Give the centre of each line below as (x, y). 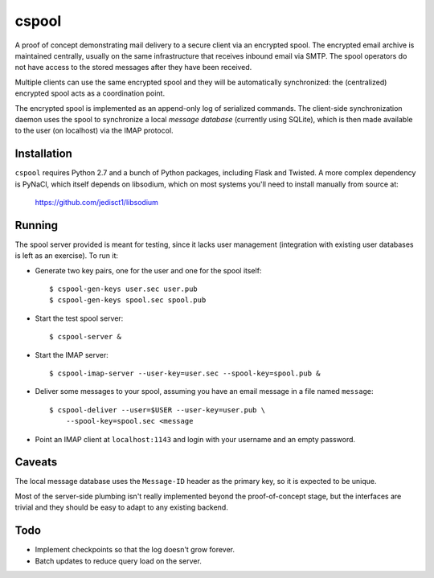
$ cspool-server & (86, 337)
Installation (43, 154)
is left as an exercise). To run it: (67, 256)
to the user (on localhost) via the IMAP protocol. (94, 131)
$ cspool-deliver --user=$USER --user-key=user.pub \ (157, 410)
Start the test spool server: (79, 318)
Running (37, 225)
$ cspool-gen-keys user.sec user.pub (124, 289)
